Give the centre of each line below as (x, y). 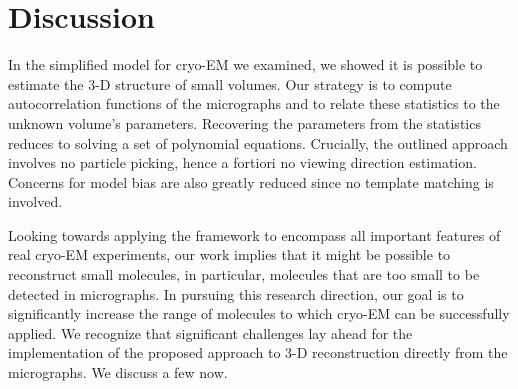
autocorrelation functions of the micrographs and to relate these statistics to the (254, 103)
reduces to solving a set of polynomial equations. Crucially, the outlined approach (258, 142)
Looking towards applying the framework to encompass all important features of (254, 234)
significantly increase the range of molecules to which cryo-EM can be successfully (259, 313)
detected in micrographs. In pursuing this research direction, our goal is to (236, 293)
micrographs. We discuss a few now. (118, 372)
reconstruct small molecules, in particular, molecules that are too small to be (244, 274)
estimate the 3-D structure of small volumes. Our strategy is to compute (230, 83)
